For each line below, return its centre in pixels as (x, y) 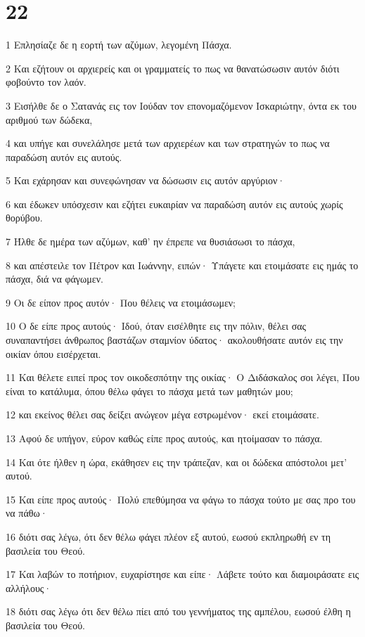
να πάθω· (27, 513)
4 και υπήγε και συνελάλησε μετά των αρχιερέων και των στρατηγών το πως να (168, 143)
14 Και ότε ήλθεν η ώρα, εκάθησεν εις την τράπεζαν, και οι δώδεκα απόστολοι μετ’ (177, 462)
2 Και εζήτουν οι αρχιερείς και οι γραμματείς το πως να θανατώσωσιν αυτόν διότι (173, 68)
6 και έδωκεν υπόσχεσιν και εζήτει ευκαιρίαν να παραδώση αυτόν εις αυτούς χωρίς (174, 204)
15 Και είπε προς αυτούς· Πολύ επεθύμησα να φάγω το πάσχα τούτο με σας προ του (181, 499)
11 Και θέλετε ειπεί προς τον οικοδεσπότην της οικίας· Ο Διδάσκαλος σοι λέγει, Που (183, 377)
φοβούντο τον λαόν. (46, 82)
